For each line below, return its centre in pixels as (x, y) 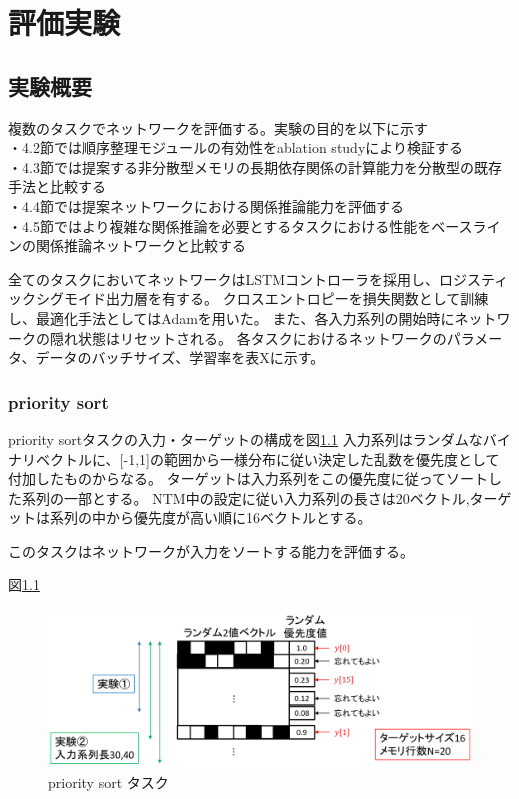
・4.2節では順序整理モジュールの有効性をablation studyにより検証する (236, 147)
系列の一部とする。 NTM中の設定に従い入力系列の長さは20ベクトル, (245, 497)
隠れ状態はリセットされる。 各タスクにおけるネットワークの (248, 337)
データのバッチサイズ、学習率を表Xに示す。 (180, 357)
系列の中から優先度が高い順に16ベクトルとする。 (210, 517)
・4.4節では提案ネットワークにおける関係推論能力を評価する (206, 205)
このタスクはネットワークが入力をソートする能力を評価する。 (211, 550)
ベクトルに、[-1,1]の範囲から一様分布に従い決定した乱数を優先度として (267, 458)
